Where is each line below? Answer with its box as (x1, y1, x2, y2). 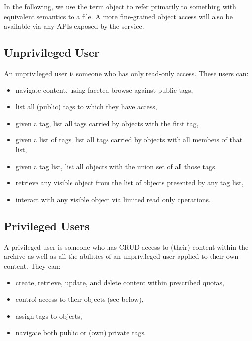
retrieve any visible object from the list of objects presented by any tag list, (15, 177, 244, 188)
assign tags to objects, (15, 310, 82, 321)
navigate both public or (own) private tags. (15, 327, 146, 338)
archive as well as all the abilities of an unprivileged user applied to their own (4, 251, 239, 261)
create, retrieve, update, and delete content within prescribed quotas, (15, 277, 224, 288)
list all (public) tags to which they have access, (15, 101, 157, 112)
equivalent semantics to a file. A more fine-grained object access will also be (4, 11, 233, 21)
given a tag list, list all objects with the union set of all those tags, (15, 161, 217, 171)
